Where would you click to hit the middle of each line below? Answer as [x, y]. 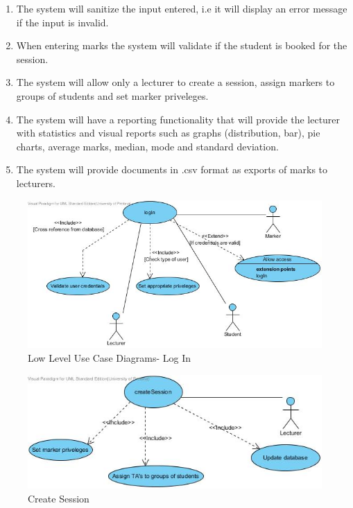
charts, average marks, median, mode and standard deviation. [147, 146]
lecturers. [36, 183]
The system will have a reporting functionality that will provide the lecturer [178, 119]
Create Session [59, 498]
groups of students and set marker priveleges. [112, 95]
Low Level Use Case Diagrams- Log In [110, 358]
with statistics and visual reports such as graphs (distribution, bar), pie [168, 133]
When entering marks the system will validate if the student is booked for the [182, 45]
